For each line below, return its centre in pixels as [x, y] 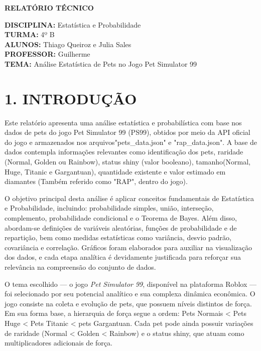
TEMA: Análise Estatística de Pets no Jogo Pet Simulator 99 [101, 63]
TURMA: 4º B [30, 34]
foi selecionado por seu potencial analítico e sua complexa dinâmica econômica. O [130, 294]
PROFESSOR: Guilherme [47, 54]
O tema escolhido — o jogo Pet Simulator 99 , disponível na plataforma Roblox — [130, 284]
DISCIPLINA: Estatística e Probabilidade [73, 24]
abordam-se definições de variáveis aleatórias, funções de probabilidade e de [121, 227]
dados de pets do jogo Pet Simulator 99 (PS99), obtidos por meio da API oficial [127, 132]
